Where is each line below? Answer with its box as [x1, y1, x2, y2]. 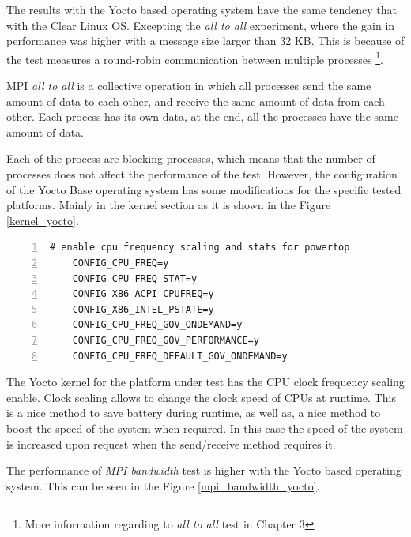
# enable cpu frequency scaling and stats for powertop [50, 242, 350, 253]
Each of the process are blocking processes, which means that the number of [6, 150, 375, 167]
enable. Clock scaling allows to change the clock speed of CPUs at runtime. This [6, 389, 396, 405]
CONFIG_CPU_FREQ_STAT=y [72, 272, 198, 284]
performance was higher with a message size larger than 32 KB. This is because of [6, 32, 405, 49]
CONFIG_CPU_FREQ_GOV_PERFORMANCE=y [72, 334, 259, 346]
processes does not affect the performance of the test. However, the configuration [6, 166, 398, 182]
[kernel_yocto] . [6, 212, 79, 228]
